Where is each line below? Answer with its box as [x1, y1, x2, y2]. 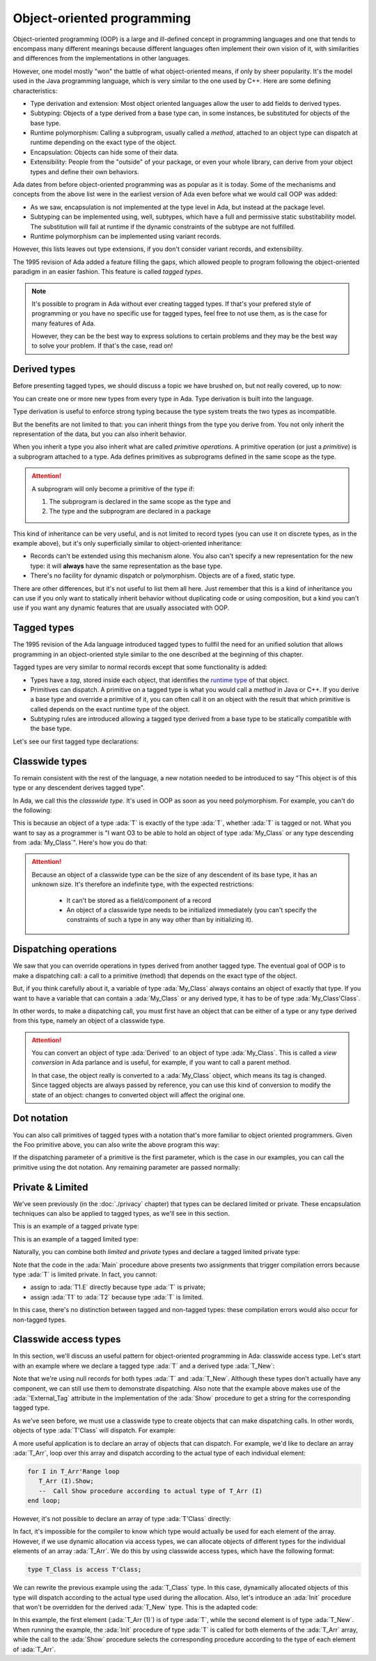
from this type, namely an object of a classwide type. [13, 1017, 166, 1025]
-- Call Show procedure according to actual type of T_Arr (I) [38, 1487, 263, 1494]
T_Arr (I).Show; [38, 1477, 94, 1485]
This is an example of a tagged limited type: [13, 1235, 139, 1243]
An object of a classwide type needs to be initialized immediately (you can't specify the [66, 906, 317, 914]
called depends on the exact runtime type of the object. [30, 704, 190, 713]
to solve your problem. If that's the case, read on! [31, 341, 173, 350]
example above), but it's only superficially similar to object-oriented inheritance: [13, 539, 242, 548]
